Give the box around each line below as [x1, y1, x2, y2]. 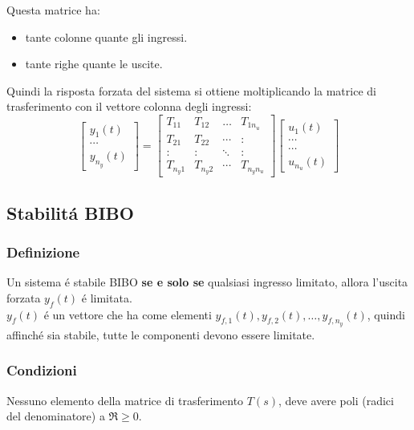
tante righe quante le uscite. [25, 55, 163, 72]
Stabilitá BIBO [6, 200, 134, 225]
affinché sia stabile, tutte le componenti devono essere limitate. [6, 326, 315, 343]
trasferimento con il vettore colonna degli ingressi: [6, 98, 252, 115]
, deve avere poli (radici [278, 391, 394, 408]
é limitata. [81, 289, 132, 306]
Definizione [6, 241, 80, 262]
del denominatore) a [6, 408, 105, 424]
